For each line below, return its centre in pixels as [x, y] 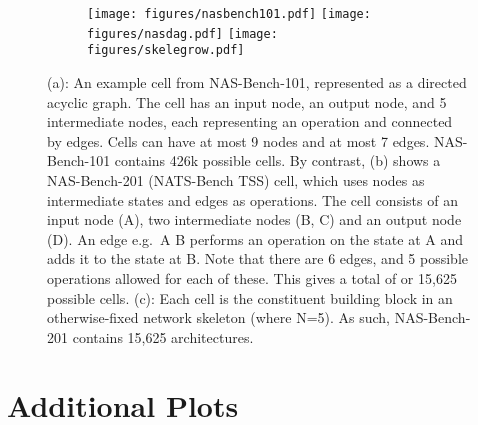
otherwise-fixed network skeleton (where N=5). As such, [218, 317]
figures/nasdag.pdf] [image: [182, 33]
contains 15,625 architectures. [163, 336]
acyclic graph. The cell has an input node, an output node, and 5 [247, 101]
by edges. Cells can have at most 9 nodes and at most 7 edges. [238, 140]
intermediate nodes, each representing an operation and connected [250, 121]
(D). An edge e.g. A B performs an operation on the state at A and [255, 238]
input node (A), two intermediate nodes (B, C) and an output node [254, 219]
